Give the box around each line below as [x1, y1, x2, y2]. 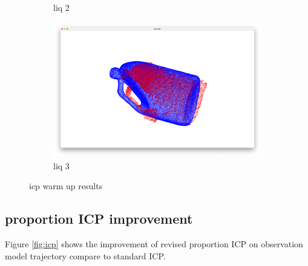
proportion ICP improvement [5, 209, 193, 228]
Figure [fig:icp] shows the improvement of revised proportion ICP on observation [5, 237, 303, 250]
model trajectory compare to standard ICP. [5, 249, 166, 262]
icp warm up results [29, 180, 103, 192]
